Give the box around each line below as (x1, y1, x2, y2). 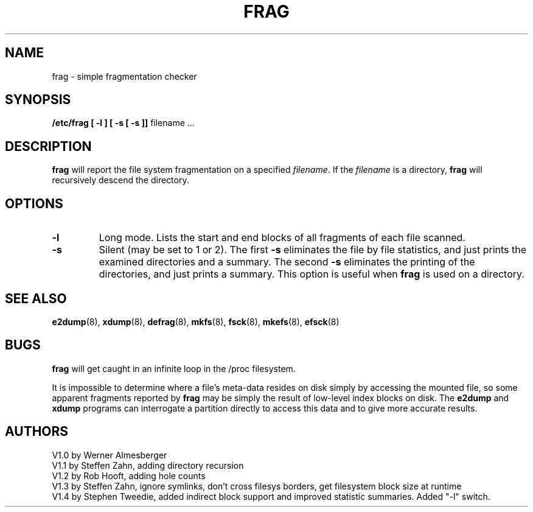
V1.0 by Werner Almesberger (52, 449, 167, 460)
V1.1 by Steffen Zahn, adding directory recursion (52, 460, 244, 471)
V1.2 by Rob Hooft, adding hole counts (52, 470, 206, 481)
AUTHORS (5, 424, 69, 440)
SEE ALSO (5, 290, 67, 306)
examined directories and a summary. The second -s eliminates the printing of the (99, 256, 475, 268)
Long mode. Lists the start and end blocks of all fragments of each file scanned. (99, 231, 465, 244)
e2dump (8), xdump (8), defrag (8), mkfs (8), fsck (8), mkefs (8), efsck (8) (52, 316, 340, 327)
